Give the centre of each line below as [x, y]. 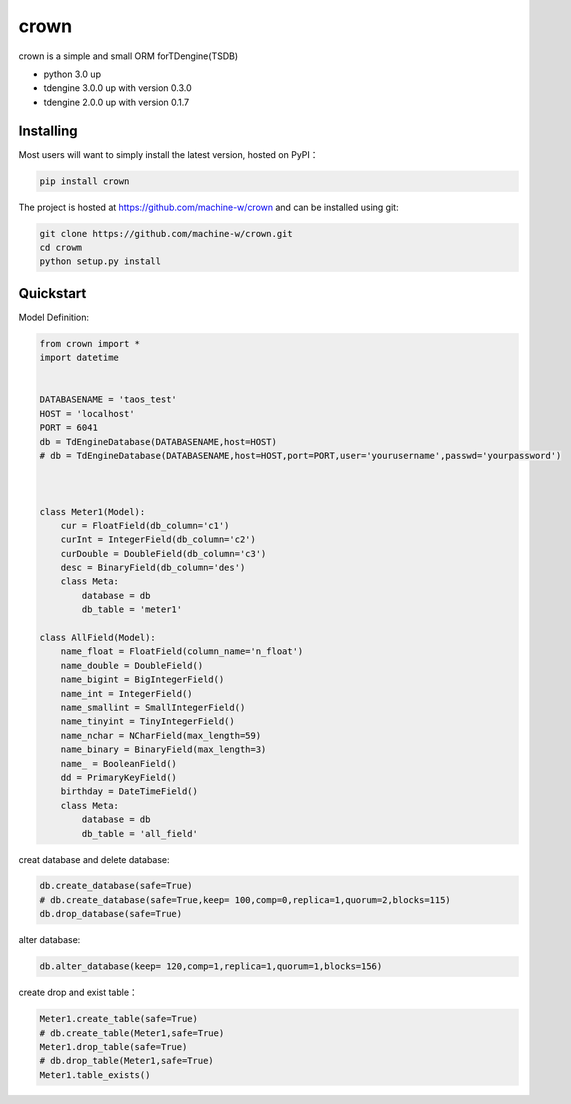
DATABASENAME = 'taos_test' [108, 399]
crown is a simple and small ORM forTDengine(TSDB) [128, 56]
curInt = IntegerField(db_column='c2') [158, 539]
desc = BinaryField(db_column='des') [153, 568]
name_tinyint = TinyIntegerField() [147, 721]
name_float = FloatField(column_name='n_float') [182, 651]
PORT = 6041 [69, 428]
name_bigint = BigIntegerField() [142, 679]
